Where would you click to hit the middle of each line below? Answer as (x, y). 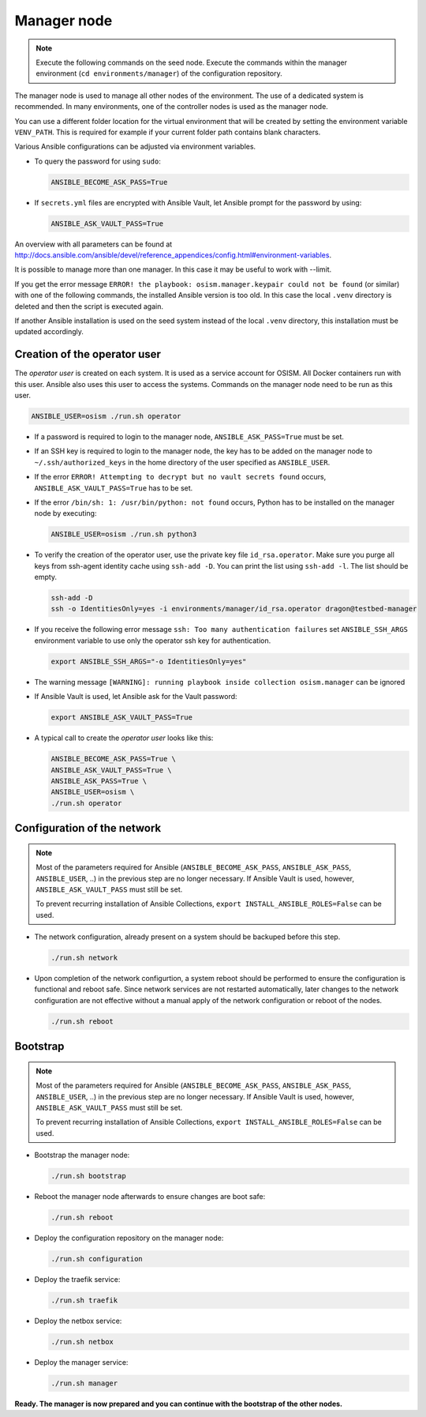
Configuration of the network (88, 828)
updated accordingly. (49, 332)
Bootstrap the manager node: (82, 1155)
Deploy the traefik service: (77, 1280)
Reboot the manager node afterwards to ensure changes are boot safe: (150, 1197)
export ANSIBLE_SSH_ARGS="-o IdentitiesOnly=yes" (149, 661)
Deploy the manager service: (81, 1362)
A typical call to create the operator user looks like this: (124, 738)
